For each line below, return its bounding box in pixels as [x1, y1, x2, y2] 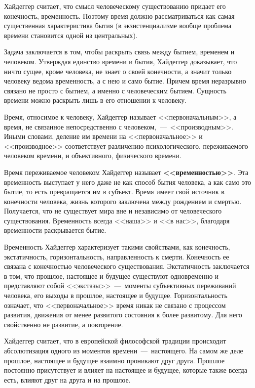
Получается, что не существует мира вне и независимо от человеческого [4, 206, 222, 216]
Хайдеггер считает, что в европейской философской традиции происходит [4, 336, 226, 346]
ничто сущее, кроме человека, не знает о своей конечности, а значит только [4, 66, 232, 76]
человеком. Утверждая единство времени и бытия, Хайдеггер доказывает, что [4, 56, 237, 66]
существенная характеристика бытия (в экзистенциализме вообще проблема [4, 20, 231, 31]
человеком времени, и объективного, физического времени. [4, 150, 182, 161]
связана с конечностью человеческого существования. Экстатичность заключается [4, 261, 250, 271]
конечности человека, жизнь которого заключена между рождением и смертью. [4, 196, 242, 206]
